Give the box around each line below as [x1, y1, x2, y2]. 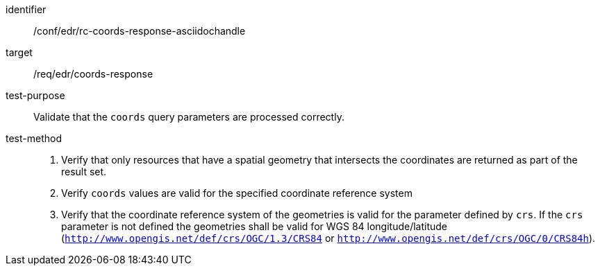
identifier [6, 3, 47, 15]
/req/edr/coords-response [33, 68, 153, 80]
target [6, 46, 33, 58]
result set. [61, 166, 107, 177]
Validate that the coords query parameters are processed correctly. [33, 111, 344, 123]
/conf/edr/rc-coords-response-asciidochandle [33, 25, 246, 37]
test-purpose [6, 89, 65, 101]
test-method [6, 132, 62, 144]
